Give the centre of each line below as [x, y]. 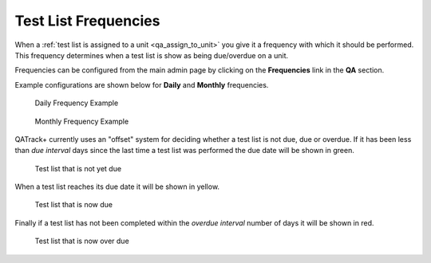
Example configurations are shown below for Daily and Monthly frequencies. [142, 84]
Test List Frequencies [87, 21]
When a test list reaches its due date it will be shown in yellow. [117, 186]
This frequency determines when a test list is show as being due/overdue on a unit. [152, 55]
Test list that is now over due [82, 241]
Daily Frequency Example [77, 103]
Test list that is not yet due [78, 168]
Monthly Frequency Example [82, 121]
